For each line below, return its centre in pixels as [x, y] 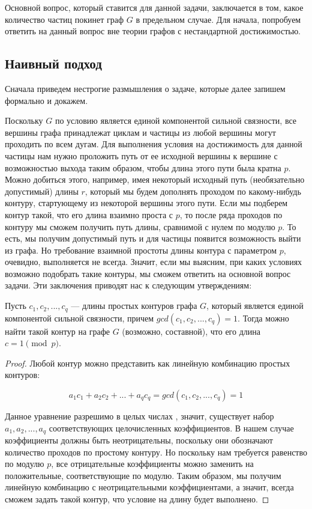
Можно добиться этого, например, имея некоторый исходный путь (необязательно [155, 179]
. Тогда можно [263, 318]
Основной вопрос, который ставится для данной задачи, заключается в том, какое [154, 7]
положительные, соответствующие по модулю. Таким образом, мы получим [143, 475]
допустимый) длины [42, 191]
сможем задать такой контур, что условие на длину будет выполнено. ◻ [137, 498]
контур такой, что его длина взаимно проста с [89, 214]
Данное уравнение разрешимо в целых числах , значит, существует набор [139, 416]
